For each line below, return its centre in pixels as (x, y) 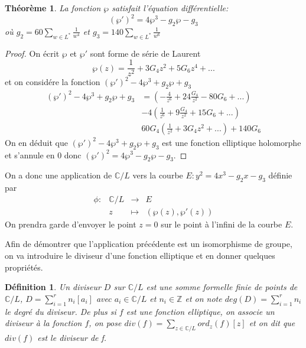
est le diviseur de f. (72, 337)
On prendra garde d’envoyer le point (71, 224)
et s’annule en (30, 155)
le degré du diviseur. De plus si (61, 311)
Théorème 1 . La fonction (53, 8)
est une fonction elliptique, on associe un (200, 311)
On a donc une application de (58, 175)
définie (280, 175)
